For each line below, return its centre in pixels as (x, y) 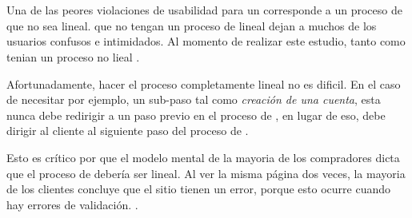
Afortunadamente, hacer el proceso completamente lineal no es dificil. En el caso (204, 83)
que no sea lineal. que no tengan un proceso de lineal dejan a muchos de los (192, 25)
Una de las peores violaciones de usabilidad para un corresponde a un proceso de (204, 10)
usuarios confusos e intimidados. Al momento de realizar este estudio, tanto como (206, 41)
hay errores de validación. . (72, 204)
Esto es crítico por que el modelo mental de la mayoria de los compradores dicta (203, 157)
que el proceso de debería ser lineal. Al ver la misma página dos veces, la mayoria (206, 173)
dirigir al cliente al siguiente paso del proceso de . (128, 131)
